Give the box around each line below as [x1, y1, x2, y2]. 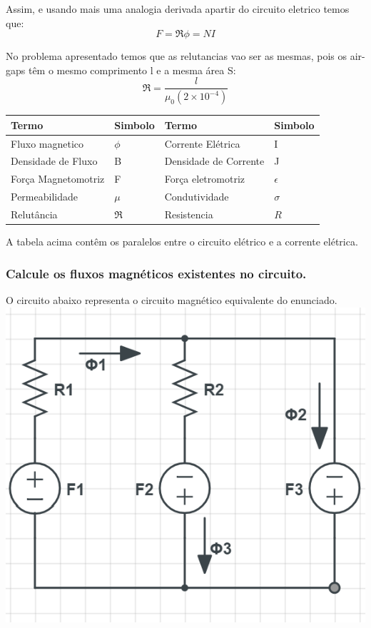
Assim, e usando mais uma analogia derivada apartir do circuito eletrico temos [6, 1, 350, 16]
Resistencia [164, 207, 213, 221]
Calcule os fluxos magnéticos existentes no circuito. [6, 264, 307, 282]
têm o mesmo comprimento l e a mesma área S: [28, 62, 236, 77]
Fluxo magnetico [11, 136, 84, 151]
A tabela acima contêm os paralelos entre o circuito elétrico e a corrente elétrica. [6, 234, 358, 249]
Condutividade [164, 189, 229, 204]
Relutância [11, 207, 58, 221]
